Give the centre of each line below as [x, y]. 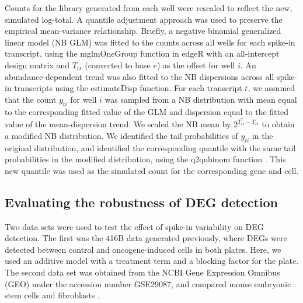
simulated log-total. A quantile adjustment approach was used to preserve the [144, 19]
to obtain [278, 124]
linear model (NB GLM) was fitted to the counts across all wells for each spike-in [150, 42]
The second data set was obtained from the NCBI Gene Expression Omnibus [142, 272]
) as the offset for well [196, 65]
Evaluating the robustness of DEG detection [141, 202]
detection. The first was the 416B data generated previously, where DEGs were [146, 238]
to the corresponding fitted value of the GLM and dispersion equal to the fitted [147, 111]
